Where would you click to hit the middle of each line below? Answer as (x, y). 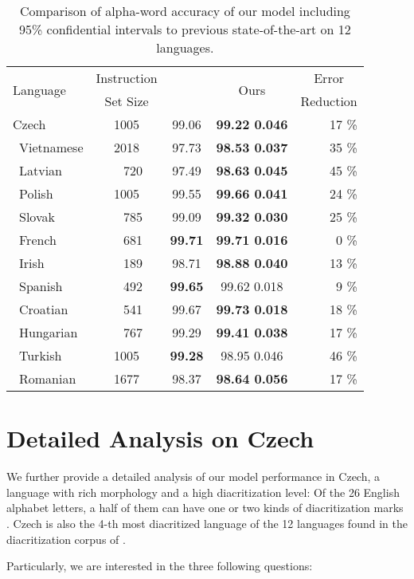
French (38, 240)
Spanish (41, 286)
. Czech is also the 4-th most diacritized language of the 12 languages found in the (207, 523)
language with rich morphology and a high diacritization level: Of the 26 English (203, 492)
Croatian (44, 309)
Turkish (41, 355)
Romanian (48, 378)
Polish (36, 193)
